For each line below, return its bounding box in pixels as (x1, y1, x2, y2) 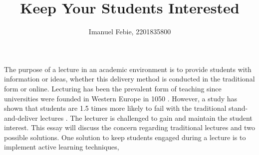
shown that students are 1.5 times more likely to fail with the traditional (4, 103, 227, 113)
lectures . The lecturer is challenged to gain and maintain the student (40, 112, 253, 123)
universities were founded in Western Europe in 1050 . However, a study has (4, 93, 238, 103)
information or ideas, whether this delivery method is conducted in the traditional (4, 74, 255, 84)
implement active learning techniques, (4, 142, 119, 152)
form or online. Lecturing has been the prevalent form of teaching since (4, 83, 222, 93)
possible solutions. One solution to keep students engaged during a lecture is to (4, 132, 246, 142)
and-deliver (4, 112, 38, 123)
